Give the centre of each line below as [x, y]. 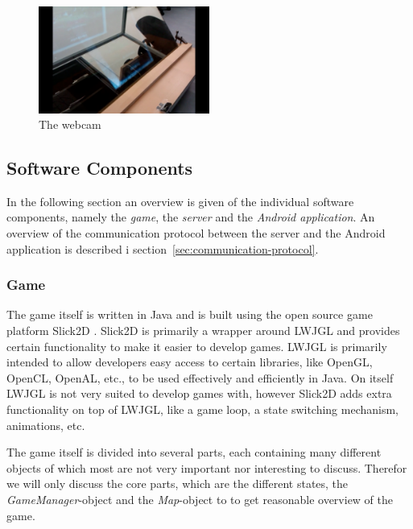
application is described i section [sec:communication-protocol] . [163, 248]
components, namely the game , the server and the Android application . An [191, 217]
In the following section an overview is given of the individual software [180, 201]
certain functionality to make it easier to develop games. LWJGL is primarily [197, 346]
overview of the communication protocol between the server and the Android [196, 233]
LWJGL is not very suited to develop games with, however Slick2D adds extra [199, 393]
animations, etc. [46, 425]
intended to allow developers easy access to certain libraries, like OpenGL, [190, 362]
